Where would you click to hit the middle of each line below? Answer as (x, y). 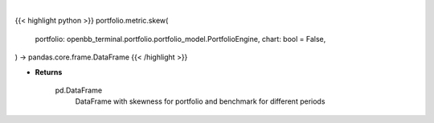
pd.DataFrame (79, 90)
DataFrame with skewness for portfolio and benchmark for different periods (200, 101)
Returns (49, 72)
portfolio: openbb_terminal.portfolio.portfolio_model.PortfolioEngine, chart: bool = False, (180, 39)
